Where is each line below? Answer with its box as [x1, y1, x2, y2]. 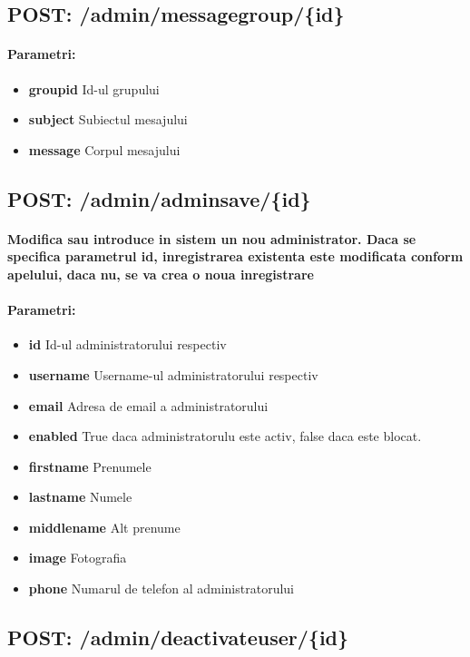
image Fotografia [28, 548, 127, 567]
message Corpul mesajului [28, 140, 181, 159]
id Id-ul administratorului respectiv [28, 335, 227, 354]
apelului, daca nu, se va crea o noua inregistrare [7, 264, 314, 283]
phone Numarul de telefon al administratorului [28, 579, 294, 598]
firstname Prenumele [28, 456, 152, 476]
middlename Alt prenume [28, 517, 181, 536]
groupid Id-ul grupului [28, 79, 160, 98]
